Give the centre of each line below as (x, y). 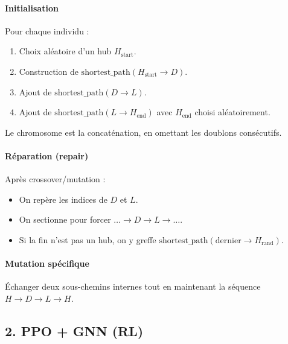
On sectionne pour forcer (65, 219)
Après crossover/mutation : (55, 179)
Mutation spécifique (47, 263)
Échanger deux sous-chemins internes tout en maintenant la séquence (133, 286)
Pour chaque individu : (47, 30)
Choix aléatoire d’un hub (65, 51)
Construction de (49, 71)
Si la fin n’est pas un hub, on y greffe (88, 239)
